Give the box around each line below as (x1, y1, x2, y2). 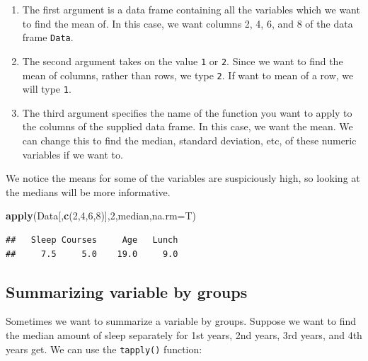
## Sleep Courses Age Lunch (6, 234, 178, 245)
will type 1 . (22, 81, 71, 96)
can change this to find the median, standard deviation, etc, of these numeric (22, 133, 357, 147)
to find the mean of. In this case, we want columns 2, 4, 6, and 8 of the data (22, 16, 353, 30)
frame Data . (22, 30, 74, 45)
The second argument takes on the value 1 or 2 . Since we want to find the (22, 53, 343, 68)
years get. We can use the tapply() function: (6, 341, 202, 356)
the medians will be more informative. (6, 184, 171, 199)
